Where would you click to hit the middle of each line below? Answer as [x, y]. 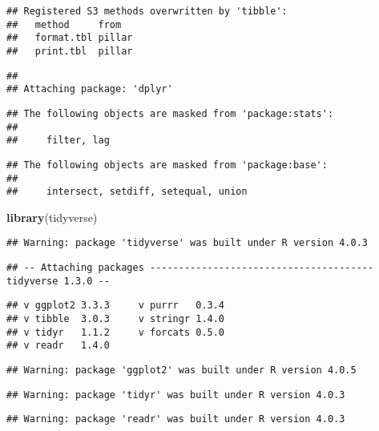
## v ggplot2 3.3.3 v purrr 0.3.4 [116, 306]
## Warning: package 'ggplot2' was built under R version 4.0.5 [181, 371]
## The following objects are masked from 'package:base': [167, 165]
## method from [64, 24]
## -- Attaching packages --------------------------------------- [190, 268]
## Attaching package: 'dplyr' [90, 89]
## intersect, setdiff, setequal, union [127, 192]
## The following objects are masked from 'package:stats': [170, 113]
